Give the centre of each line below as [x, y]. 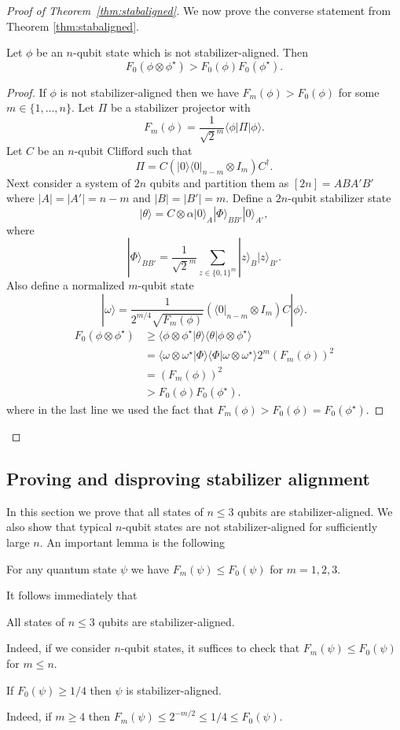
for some [359, 92]
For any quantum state [62, 568]
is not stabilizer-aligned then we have [149, 92]
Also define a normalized [66, 285]
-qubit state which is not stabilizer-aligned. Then [191, 52]
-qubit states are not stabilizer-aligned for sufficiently [250, 527]
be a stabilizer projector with [180, 107]
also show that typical [59, 527]
